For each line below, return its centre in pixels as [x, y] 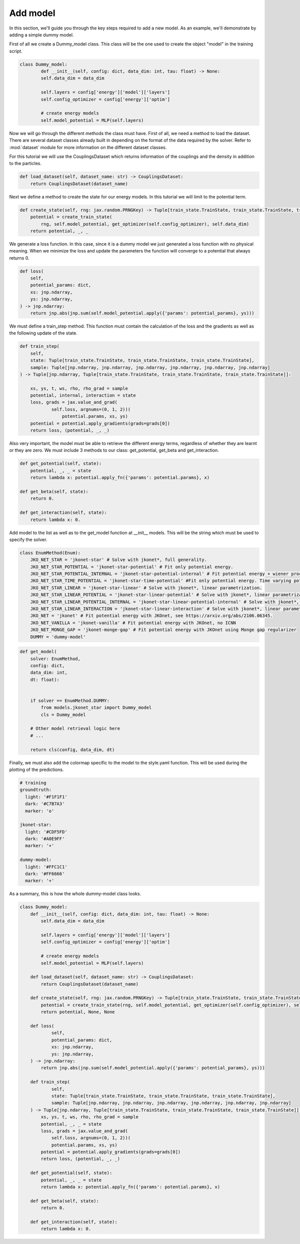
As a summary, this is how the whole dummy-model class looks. [75, 894]
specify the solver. [28, 539]
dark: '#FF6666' [45, 874]
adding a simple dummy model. [41, 34]
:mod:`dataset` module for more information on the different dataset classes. [88, 147]
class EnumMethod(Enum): [50, 553]
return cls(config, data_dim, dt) [72, 749]
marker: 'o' [40, 811]
